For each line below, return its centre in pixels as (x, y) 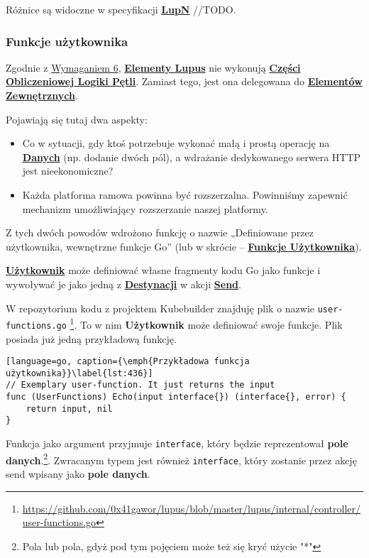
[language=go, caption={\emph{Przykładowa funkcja (128, 362)
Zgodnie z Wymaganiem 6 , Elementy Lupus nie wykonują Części (153, 67)
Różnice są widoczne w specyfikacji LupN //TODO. (121, 9)
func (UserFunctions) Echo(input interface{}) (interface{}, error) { (176, 397)
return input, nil (69, 409)
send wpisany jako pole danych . (78, 474)
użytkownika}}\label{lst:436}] (79, 373)
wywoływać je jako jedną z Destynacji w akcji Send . (123, 284)
